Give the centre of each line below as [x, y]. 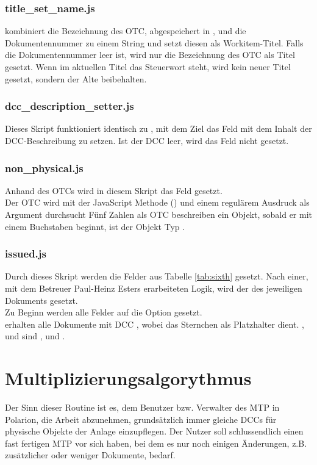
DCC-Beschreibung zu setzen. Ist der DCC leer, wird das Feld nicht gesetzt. [147, 140]
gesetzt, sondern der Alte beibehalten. [76, 78]
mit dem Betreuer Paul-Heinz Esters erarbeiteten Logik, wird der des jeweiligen [154, 288]
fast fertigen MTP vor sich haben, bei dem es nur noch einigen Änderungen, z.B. [156, 443]
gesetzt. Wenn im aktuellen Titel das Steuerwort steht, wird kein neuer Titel [148, 67]
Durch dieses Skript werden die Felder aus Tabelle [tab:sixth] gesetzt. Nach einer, [157, 276]
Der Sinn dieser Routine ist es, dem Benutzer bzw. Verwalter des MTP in [142, 407]
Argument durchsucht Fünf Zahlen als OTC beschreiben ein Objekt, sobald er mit [158, 214]
